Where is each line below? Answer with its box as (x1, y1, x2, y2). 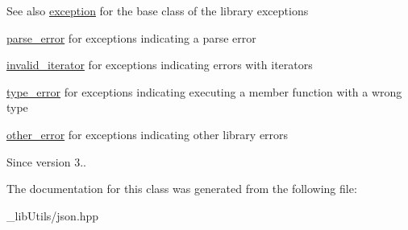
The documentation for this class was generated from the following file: (6, 180, 357, 197)
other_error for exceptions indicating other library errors (6, 125, 289, 142)
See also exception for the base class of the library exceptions (6, 2, 309, 18)
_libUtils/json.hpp (6, 207, 99, 224)
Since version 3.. (6, 153, 86, 170)
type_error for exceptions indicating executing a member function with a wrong (6, 83, 402, 100)
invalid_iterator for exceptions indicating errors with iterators (6, 56, 313, 73)
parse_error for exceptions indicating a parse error (6, 29, 256, 46)
